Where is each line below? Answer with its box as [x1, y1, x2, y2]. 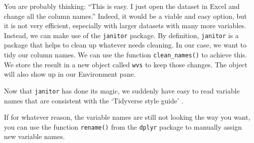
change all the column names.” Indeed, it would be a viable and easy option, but [4, 10, 247, 21]
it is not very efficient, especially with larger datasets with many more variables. [4, 20, 246, 31]
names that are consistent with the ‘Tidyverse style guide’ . [4, 95, 183, 105]
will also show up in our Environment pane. [4, 69, 136, 79]
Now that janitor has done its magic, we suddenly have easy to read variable [4, 85, 240, 95]
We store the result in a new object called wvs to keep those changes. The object [4, 59, 248, 69]
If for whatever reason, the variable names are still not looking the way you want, [4, 112, 251, 122]
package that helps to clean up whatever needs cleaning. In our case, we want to [4, 40, 247, 50]
